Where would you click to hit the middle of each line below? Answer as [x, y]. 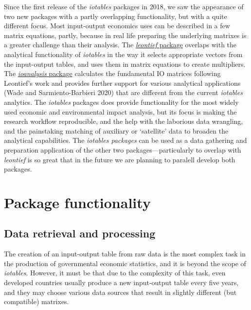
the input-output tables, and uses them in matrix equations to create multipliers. [125, 64]
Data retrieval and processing [80, 233]
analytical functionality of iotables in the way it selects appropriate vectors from [123, 54]
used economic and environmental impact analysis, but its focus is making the [120, 111]
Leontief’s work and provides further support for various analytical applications [122, 83]
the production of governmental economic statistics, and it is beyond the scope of [125, 263]
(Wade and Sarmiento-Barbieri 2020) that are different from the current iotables [123, 92]
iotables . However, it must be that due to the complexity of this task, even [115, 273]
